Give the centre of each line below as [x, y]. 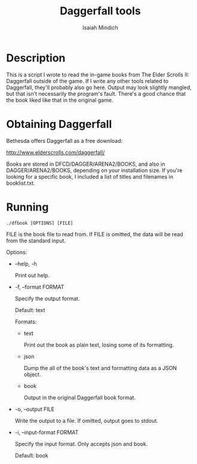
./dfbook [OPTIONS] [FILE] [40, 223]
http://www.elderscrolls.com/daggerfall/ [56, 152]
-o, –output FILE [35, 409]
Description [36, 58]
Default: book [32, 455]
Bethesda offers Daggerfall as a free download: [64, 141]
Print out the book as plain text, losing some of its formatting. [99, 344]
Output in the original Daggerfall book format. [80, 397]
